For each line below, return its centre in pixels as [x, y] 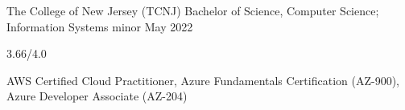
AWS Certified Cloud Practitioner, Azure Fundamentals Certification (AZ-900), [203, 80]
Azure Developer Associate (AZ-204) [97, 96]
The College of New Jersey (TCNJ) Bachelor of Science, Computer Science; [193, 10]
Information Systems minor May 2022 [100, 26]
